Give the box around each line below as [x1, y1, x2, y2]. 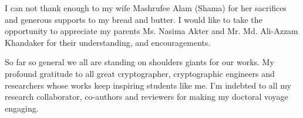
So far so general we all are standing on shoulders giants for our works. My [5, 56, 274, 68]
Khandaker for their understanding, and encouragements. [5, 36, 211, 48]
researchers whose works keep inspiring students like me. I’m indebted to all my [5, 79, 291, 91]
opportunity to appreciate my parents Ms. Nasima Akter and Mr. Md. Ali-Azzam [5, 25, 298, 37]
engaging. [5, 102, 39, 114]
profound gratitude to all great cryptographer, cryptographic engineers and [5, 67, 275, 79]
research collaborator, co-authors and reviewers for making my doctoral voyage [5, 90, 288, 103]
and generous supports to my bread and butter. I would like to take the [5, 13, 262, 25]
